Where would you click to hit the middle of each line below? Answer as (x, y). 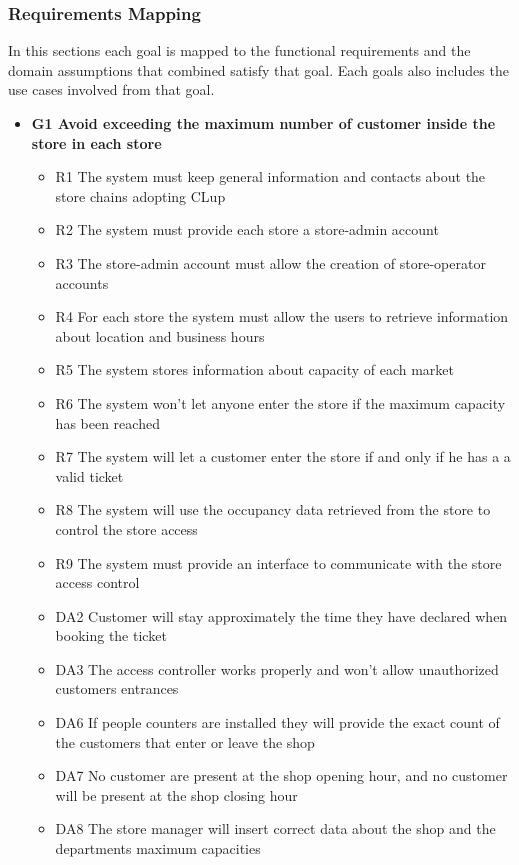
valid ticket (89, 475)
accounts (82, 282)
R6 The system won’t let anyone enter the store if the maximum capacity (280, 402)
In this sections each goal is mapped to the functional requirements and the (239, 50)
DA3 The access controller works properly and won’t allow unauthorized (277, 668)
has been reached (107, 422)
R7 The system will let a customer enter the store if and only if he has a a (283, 456)
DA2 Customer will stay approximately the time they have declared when (281, 615)
